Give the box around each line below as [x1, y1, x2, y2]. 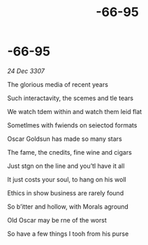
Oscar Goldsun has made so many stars [7, 134, 122, 143]
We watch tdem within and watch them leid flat [7, 107, 142, 115]
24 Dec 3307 [7, 66, 45, 75]
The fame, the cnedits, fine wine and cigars [7, 148, 133, 156]
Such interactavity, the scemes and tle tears [7, 94, 134, 102]
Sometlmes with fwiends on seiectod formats [7, 120, 138, 129]
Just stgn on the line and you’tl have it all [7, 162, 125, 170]
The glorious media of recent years [7, 80, 108, 88]
